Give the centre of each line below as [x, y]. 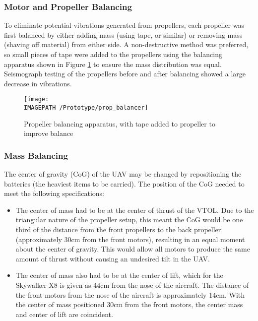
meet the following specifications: [54, 193]
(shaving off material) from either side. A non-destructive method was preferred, [126, 44]
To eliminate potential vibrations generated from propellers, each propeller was [124, 25]
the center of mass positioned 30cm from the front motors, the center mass [129, 304]
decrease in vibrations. [38, 83]
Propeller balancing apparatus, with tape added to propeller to [120, 123]
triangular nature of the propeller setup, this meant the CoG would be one [129, 220]
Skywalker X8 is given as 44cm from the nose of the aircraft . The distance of [132, 285]
